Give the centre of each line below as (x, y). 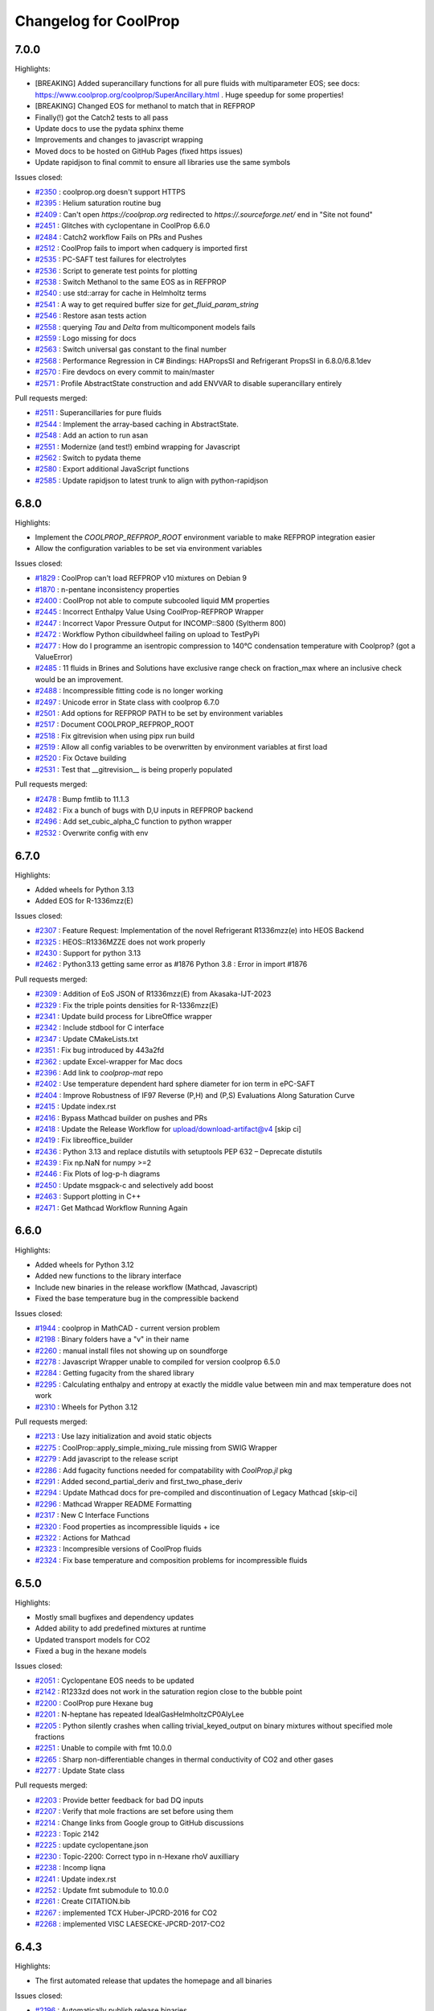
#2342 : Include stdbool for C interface (100, 1028)
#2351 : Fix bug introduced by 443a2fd (100, 1051)
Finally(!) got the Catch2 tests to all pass (102, 117)
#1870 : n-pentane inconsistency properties (107, 589)
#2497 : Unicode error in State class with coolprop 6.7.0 (127, 702)
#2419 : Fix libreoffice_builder (84, 1140)
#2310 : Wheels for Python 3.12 (86, 1407)
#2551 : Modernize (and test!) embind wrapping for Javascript (137, 446)
